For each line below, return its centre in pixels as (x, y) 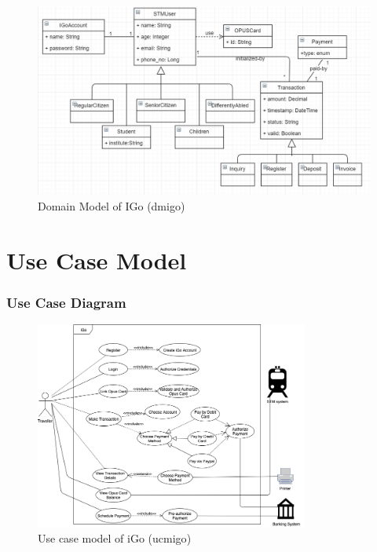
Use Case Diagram (66, 302)
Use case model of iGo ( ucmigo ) (115, 538)
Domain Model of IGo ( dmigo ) (112, 205)
